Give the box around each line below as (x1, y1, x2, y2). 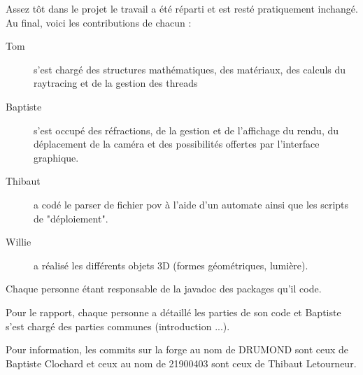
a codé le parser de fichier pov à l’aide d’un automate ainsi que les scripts (34, 197, 349, 211)
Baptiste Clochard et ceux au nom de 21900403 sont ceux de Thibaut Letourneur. (6, 355, 357, 370)
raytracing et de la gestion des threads (34, 76, 198, 90)
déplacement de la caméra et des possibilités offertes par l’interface (34, 136, 320, 151)
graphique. (34, 150, 79, 164)
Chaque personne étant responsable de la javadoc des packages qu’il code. (6, 281, 322, 296)
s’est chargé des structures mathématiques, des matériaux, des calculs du (34, 62, 346, 76)
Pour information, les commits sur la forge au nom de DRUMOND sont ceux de (6, 342, 349, 357)
